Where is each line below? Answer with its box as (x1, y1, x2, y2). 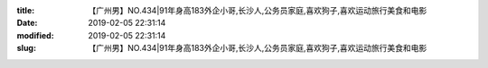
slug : (16, 43, 36, 54)
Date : (16, 18, 38, 29)
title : (16, 5, 35, 15)
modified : (16, 30, 54, 40)
